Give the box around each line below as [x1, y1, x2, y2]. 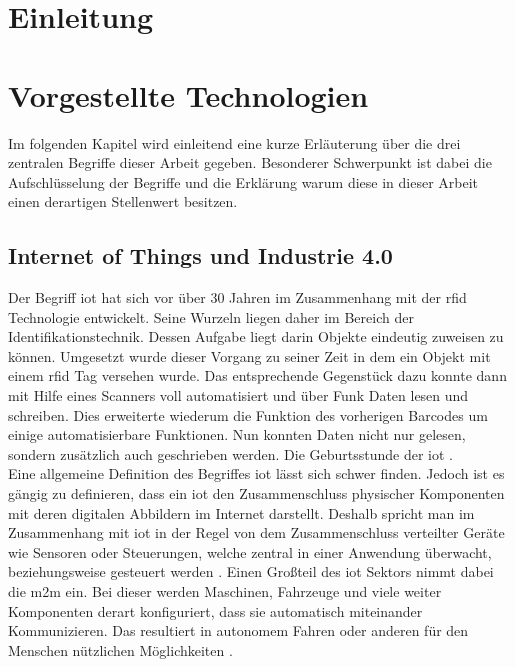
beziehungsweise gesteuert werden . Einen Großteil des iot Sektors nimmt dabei [8, 561, 494, 582]
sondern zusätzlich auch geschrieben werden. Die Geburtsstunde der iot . [8, 443, 454, 464]
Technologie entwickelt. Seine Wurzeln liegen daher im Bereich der [8, 306, 414, 327]
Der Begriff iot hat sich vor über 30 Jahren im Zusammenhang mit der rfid [8, 287, 467, 308]
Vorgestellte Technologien [8, 74, 369, 115]
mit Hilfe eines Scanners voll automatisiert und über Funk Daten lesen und [8, 385, 469, 406]
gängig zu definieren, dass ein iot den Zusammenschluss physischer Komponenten [8, 483, 505, 504]
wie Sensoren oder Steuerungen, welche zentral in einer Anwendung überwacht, [8, 541, 492, 562]
